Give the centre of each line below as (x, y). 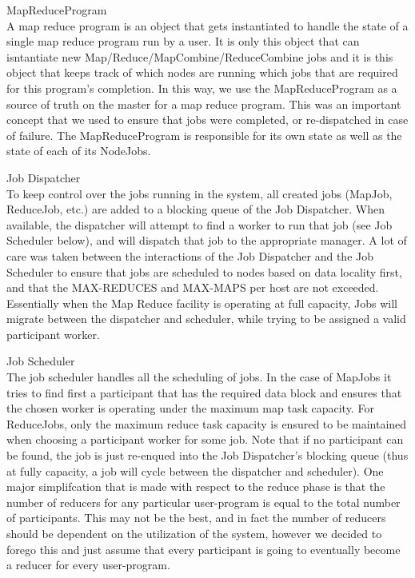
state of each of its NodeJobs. (79, 151)
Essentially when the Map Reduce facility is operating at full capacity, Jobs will (202, 303)
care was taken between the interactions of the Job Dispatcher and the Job (190, 255)
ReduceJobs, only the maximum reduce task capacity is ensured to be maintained (207, 423)
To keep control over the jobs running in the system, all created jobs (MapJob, (200, 193)
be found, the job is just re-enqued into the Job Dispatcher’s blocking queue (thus (207, 455)
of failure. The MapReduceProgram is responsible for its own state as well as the (204, 135)
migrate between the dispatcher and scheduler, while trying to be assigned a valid (206, 319)
